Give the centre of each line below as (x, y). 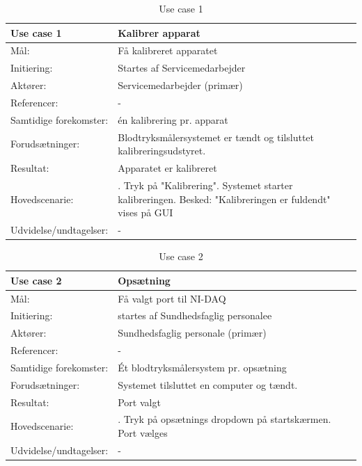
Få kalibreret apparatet (168, 50)
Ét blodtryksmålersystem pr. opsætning (202, 367)
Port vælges (143, 433)
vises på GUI (145, 212)
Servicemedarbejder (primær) (180, 85)
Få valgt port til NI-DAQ (172, 298)
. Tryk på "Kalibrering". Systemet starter (205, 185)
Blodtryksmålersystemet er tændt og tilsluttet (216, 137)
